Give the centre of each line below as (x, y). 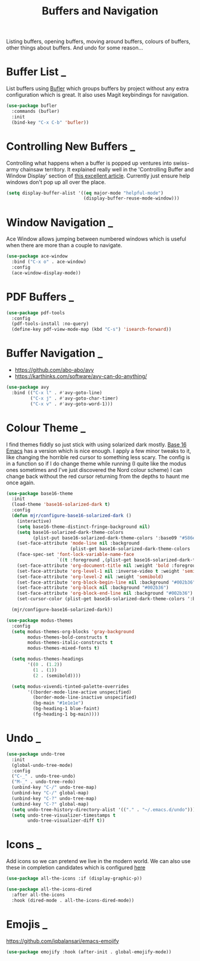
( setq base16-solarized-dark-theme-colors (70, 532)
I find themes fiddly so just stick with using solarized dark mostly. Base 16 (96, 444)
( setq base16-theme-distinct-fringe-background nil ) (84, 527)
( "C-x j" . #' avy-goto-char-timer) (74, 398)
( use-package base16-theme (40, 493)
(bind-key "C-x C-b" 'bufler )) (50, 122)
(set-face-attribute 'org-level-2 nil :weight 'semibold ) (90, 577)
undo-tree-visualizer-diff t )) (66, 821)
